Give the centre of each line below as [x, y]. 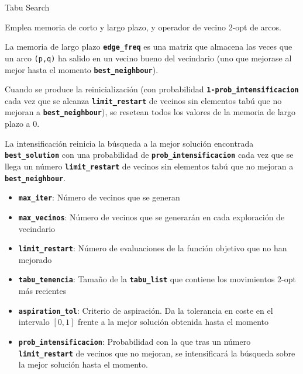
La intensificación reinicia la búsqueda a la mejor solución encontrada [129, 143]
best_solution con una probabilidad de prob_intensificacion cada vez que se [149, 155]
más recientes [42, 291]
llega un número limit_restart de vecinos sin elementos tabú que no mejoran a [149, 166]
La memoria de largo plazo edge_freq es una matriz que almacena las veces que [149, 46]
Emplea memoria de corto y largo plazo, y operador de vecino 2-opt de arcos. [143, 27]
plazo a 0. [22, 124]
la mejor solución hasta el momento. [83, 364]
